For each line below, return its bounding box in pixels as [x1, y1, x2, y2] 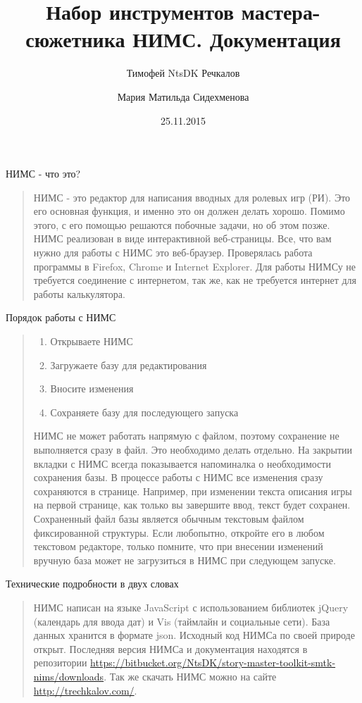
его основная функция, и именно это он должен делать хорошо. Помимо [33, 204, 345, 218]
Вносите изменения [50, 381, 134, 396]
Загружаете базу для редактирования [50, 357, 207, 372]
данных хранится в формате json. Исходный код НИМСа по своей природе [33, 628, 355, 642]
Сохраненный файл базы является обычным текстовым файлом [33, 511, 304, 525]
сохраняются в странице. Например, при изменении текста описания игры [33, 483, 352, 498]
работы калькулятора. [33, 286, 125, 301]
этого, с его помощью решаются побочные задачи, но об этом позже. [33, 217, 330, 232]
